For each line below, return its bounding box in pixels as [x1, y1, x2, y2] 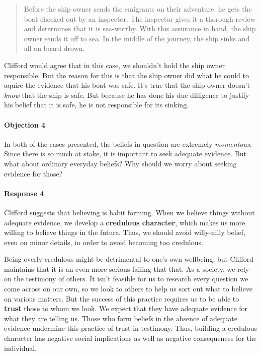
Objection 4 [4, 119, 46, 130]
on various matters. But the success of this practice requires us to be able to [4, 293, 239, 304]
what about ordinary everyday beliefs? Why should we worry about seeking [4, 158, 237, 168]
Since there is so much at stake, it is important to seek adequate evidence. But [4, 148, 247, 159]
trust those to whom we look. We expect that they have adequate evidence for [4, 303, 248, 314]
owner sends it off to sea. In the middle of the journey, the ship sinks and [24, 33, 250, 43]
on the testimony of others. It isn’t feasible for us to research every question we [4, 273, 248, 284]
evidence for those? [4, 168, 63, 179]
